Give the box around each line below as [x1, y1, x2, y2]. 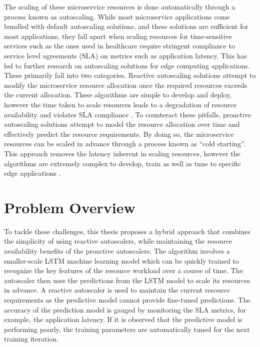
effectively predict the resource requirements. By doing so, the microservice [4, 128, 234, 139]
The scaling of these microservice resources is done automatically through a [4, 1, 235, 11]
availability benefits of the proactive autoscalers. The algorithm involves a [4, 246, 230, 256]
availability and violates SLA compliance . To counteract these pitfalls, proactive [4, 109, 251, 119]
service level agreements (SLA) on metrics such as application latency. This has [4, 50, 247, 60]
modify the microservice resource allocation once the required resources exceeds [4, 79, 247, 90]
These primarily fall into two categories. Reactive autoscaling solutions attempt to [4, 70, 256, 80]
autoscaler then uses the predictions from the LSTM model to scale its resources [4, 275, 250, 285]
